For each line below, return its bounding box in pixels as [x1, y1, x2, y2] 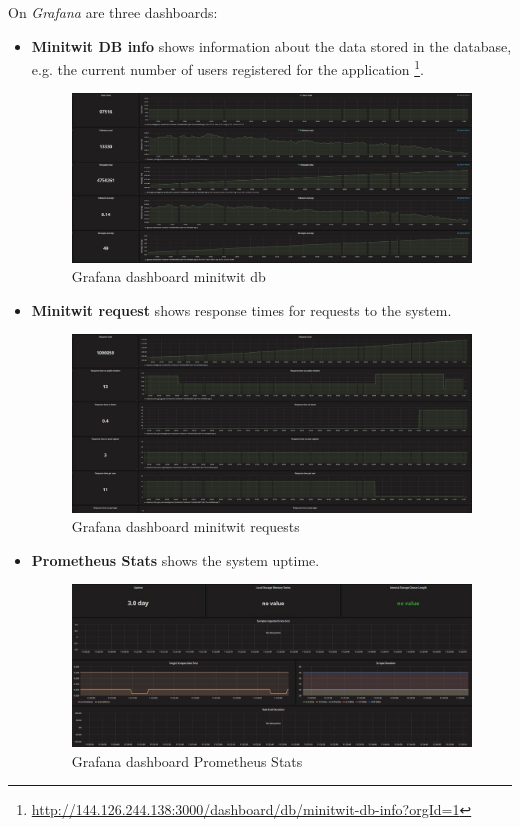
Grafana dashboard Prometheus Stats [71, 750, 303, 771]
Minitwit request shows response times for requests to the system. [31, 299, 452, 320]
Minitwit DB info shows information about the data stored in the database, [31, 35, 512, 56]
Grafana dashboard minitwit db [71, 266, 266, 287]
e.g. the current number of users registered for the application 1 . [31, 56, 424, 79]
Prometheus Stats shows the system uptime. [31, 549, 320, 570]
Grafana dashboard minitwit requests [71, 516, 300, 537]
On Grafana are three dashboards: [8, 2, 218, 22]
